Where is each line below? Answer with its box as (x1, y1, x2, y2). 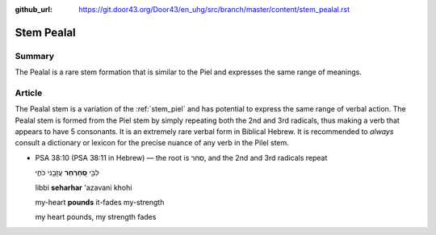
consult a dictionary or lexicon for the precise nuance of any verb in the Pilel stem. (15, 138, 290, 148)
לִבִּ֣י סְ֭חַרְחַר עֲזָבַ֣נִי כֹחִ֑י (35, 168, 100, 178)
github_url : (15, 5, 52, 14)
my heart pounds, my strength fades (35, 212, 157, 222)
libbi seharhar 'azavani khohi (35, 183, 132, 192)
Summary (15, 50, 55, 61)
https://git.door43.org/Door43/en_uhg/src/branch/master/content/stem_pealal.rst (78, 5, 350, 14)
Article (15, 87, 43, 99)
